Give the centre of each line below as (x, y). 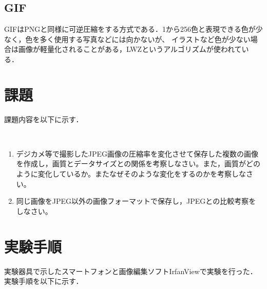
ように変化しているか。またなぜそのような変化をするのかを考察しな (131, 174)
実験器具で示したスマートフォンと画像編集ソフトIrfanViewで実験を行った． (131, 271)
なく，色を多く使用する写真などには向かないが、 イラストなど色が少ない (127, 39)
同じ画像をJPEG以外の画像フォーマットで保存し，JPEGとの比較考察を (136, 201)
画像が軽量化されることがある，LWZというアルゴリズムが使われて (130, 49)
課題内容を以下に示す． (44, 119)
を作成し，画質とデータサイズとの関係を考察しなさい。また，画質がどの (138, 163)
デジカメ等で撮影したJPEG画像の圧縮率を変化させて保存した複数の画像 (137, 153)
